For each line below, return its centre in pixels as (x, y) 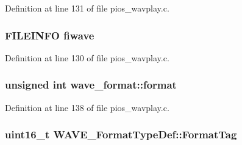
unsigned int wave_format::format (91, 85)
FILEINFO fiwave (50, 35)
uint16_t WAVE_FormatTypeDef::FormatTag (121, 134)
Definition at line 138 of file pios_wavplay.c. (87, 107)
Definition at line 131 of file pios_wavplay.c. (87, 8)
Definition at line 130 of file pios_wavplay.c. (87, 57)
